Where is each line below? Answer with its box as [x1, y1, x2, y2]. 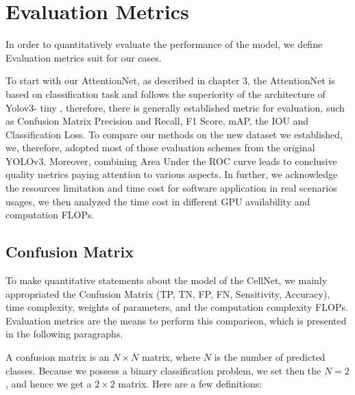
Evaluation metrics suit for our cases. [5, 50, 162, 64]
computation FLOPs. [5, 207, 95, 222]
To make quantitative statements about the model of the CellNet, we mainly [5, 273, 328, 288]
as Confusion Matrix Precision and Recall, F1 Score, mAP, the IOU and [5, 114, 309, 128]
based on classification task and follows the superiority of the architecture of [5, 86, 326, 101]
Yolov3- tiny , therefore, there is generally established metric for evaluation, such [5, 100, 345, 114]
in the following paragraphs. [5, 327, 123, 341]
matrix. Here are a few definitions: [118, 377, 262, 391]
